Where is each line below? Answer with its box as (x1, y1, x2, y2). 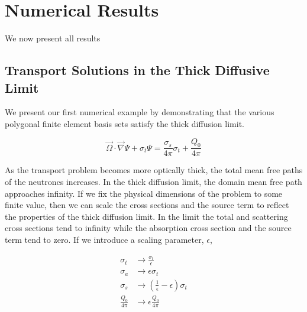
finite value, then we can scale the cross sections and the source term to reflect (5, 199, 289, 211)
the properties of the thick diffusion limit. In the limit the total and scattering (5, 210, 288, 222)
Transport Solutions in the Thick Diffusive (5, 61, 270, 79)
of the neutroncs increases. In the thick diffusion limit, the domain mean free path (5, 175, 302, 187)
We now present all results (5, 32, 101, 44)
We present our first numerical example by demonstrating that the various (5, 106, 274, 118)
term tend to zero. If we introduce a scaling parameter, (5, 233, 204, 245)
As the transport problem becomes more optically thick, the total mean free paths (5, 164, 303, 176)
